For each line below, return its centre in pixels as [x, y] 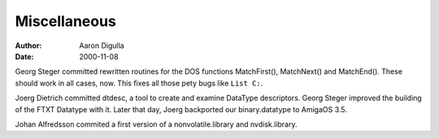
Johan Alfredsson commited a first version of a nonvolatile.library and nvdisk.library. [156, 124]
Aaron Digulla [102, 46]
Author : [28, 46]
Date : [24, 56]
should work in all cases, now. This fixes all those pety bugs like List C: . [139, 83]
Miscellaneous [66, 21]
